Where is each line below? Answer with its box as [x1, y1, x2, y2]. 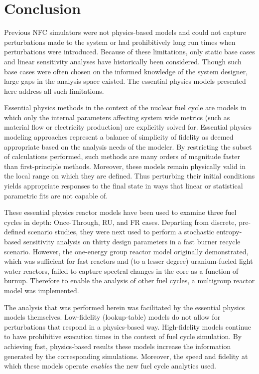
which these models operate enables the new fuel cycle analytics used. [4, 361, 216, 371]
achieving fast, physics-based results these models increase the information [4, 341, 231, 351]
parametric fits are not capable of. [4, 190, 108, 200]
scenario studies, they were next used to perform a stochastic [28, 226, 214, 237]
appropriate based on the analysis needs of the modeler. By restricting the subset [4, 141, 252, 152]
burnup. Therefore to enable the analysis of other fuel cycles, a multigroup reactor [4, 275, 255, 286]
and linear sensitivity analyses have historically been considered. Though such [4, 56, 242, 66]
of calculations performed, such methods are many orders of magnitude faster [4, 151, 240, 162]
